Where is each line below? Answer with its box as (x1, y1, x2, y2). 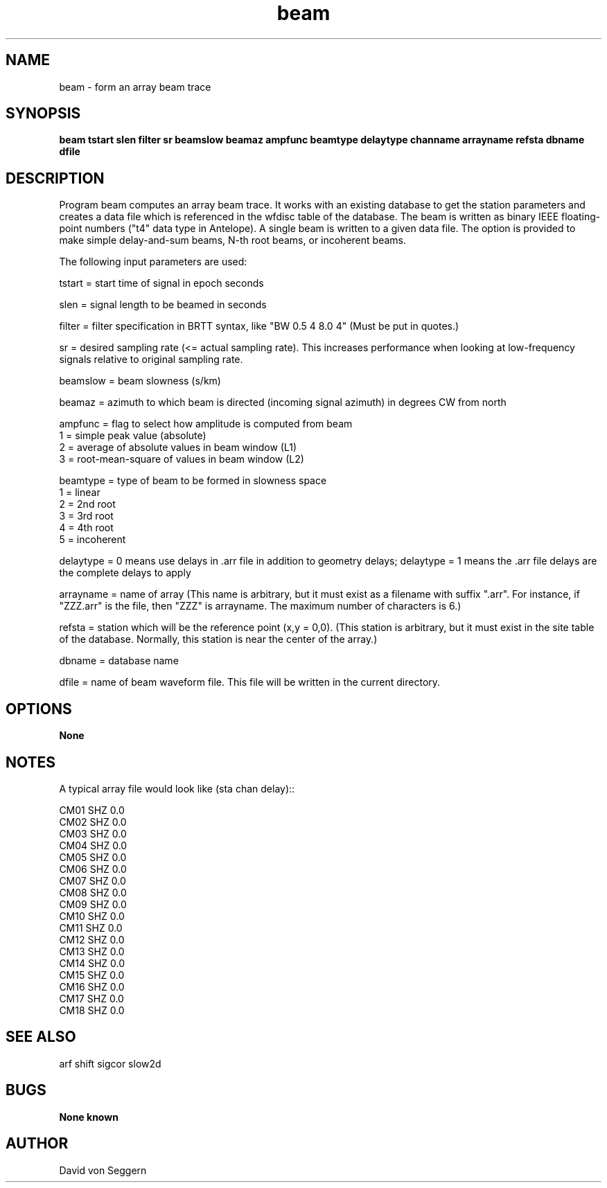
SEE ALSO (6, 1028, 76, 1046)
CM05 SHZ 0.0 (59, 851, 127, 863)
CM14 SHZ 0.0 (59, 957, 125, 969)
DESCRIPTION (6, 169, 105, 187)
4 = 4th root (59, 522, 114, 534)
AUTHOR (6, 1135, 69, 1153)
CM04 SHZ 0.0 (59, 839, 127, 851)
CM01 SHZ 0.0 (59, 804, 125, 816)
